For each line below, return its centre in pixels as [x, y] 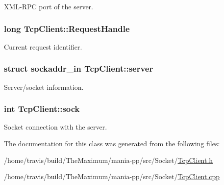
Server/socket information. [44, 87]
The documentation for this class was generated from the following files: [112, 144]
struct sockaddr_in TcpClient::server [79, 68]
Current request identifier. [43, 46]
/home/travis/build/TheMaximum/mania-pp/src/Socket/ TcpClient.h [109, 160]
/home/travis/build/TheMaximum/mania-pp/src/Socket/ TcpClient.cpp [112, 176]
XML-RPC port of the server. [49, 6]
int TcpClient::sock [42, 109]
